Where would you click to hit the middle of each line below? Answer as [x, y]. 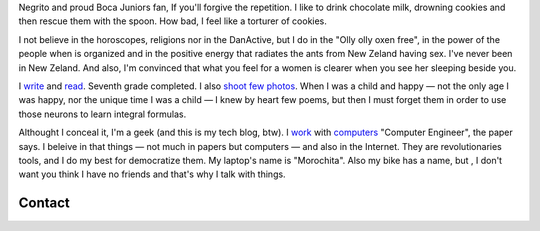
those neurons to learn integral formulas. [102, 114]
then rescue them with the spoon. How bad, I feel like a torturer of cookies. [172, 21]
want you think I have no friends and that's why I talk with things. [152, 174]
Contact [44, 203]
